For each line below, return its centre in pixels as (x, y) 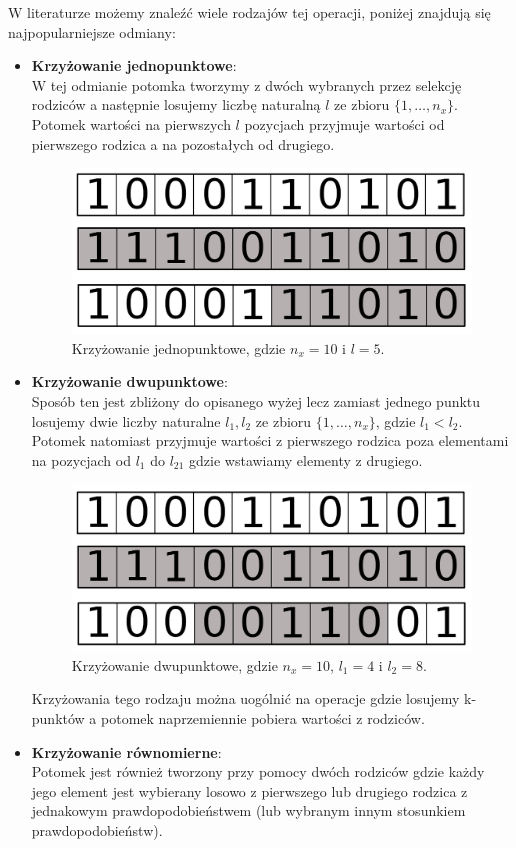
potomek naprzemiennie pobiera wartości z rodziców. (263, 718)
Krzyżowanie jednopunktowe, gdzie (178, 347)
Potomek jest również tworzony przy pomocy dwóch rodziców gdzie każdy (258, 771)
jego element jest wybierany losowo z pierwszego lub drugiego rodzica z (249, 790)
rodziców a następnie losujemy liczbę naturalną (176, 104)
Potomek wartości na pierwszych (131, 123)
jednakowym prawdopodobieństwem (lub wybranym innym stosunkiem (248, 810)
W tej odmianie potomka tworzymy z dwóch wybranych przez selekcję (246, 84)
